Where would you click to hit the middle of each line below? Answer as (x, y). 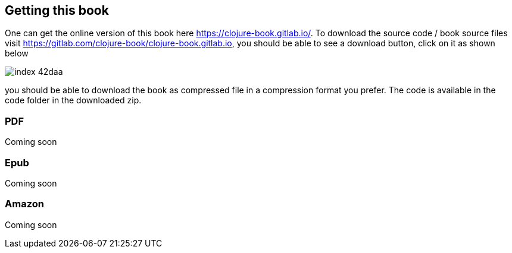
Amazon (24, 204)
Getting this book (57, 10)
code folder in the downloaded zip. (73, 100)
